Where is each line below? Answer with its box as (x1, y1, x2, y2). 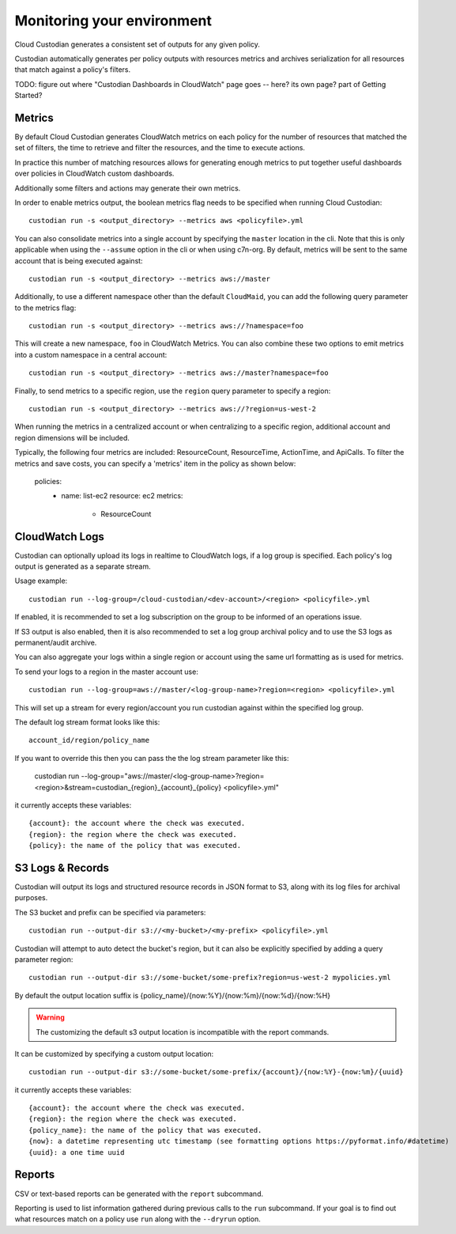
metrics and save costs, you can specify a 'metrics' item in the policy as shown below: (14, 459, 296, 468)
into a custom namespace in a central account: (14, 350, 168, 359)
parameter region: (14, 954, 73, 964)
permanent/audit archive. (14, 638, 97, 648)
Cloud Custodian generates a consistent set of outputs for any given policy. (14, 40, 261, 49)
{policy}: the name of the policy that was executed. (28, 841, 241, 850)
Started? (14, 91, 43, 100)
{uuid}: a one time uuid (28, 1148, 125, 1156)
